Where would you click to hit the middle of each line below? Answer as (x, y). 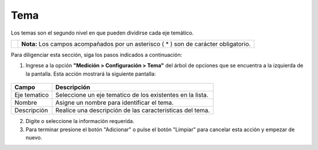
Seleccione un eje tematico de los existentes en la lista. (132, 95)
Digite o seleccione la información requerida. (80, 121)
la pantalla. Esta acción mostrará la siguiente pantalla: (91, 74)
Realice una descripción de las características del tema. (132, 110)
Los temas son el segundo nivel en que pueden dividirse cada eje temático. (102, 33)
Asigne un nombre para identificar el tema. (114, 103)
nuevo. (34, 137)
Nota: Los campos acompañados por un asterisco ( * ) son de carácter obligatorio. (136, 44)
